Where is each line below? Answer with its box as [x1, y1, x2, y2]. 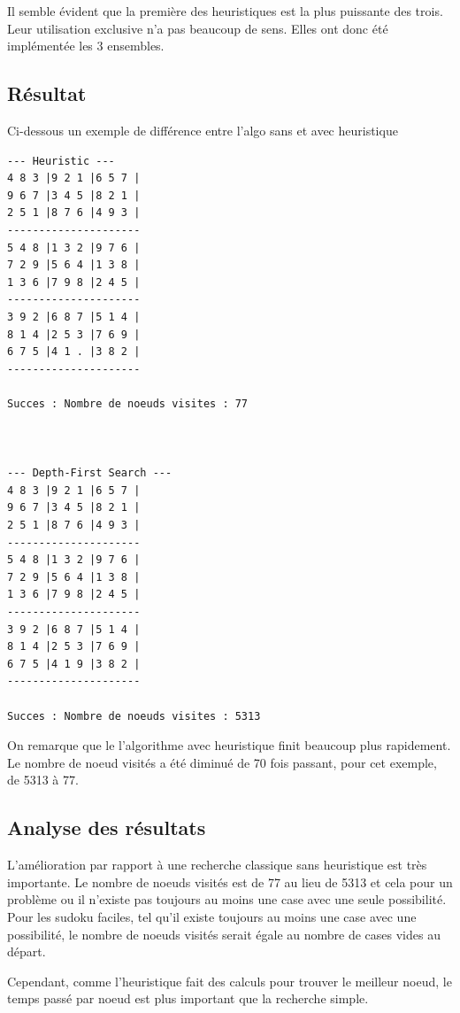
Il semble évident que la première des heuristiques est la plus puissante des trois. [7, 2, 443, 19]
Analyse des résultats [7, 814, 206, 841]
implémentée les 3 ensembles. [7, 36, 165, 55]
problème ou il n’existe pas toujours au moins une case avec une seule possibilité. [7, 890, 447, 909]
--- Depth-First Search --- [7, 467, 172, 480]
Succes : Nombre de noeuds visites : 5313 [7, 709, 261, 723]
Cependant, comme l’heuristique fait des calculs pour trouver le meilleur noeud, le [7, 971, 452, 990]
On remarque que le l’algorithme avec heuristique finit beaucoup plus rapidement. [7, 736, 451, 754]
